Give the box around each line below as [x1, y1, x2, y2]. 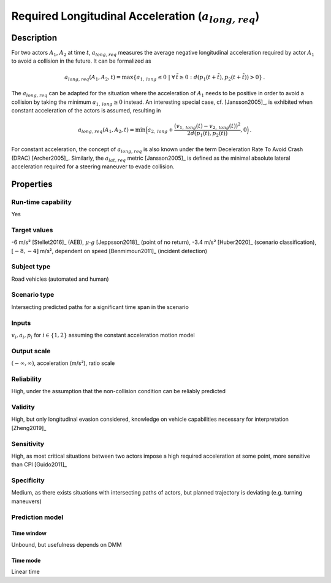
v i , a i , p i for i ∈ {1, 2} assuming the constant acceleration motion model [11, 332, 196, 340]
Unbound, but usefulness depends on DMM [11, 541, 122, 548]
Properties [11, 179, 53, 189]
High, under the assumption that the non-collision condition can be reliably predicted [11, 388, 226, 395]
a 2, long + [147, 126, 173, 135]
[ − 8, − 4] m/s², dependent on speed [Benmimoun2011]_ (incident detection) [11, 247, 208, 254]
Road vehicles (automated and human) [11, 275, 110, 283]
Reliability [11, 375, 42, 383]
